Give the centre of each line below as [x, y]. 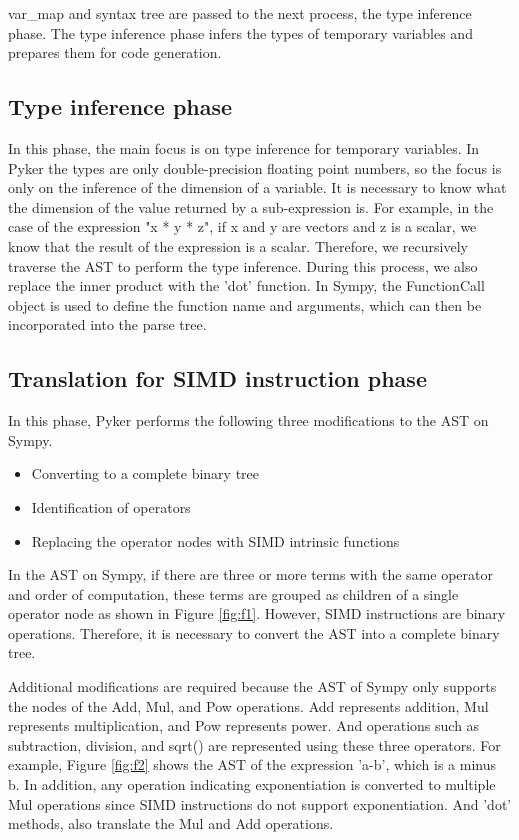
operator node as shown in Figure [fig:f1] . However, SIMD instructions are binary [257, 613]
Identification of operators [111, 506]
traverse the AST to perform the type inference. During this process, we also [243, 265]
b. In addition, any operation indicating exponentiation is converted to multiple [252, 784]
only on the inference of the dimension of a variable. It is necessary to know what [257, 187]
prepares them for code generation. [115, 52]
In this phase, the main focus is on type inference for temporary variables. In [244, 147]
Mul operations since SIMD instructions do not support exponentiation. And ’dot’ [260, 803]
